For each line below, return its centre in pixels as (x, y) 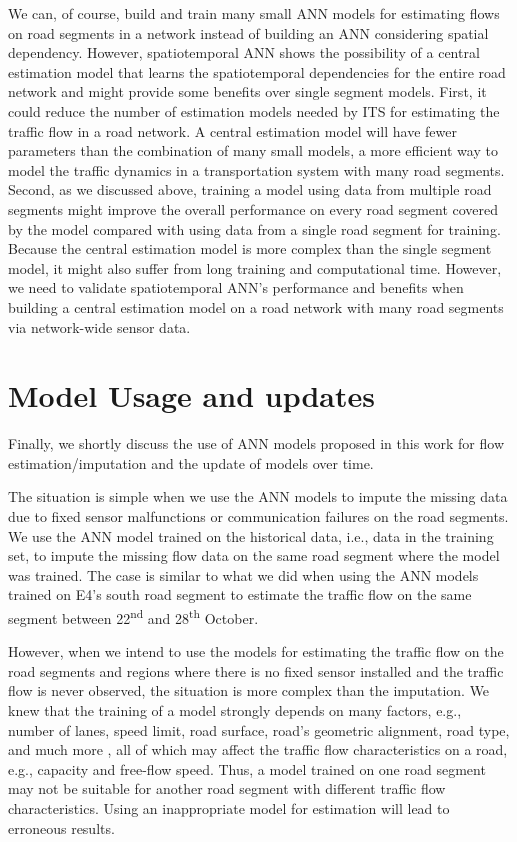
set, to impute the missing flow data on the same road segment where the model (254, 555)
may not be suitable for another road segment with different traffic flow (227, 788)
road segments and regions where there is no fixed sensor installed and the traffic (256, 670)
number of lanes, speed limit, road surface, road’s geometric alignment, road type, (259, 729)
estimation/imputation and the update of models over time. (191, 462)
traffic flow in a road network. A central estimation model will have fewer (233, 130)
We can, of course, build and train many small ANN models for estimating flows (254, 13)
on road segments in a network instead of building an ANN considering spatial (248, 32)
